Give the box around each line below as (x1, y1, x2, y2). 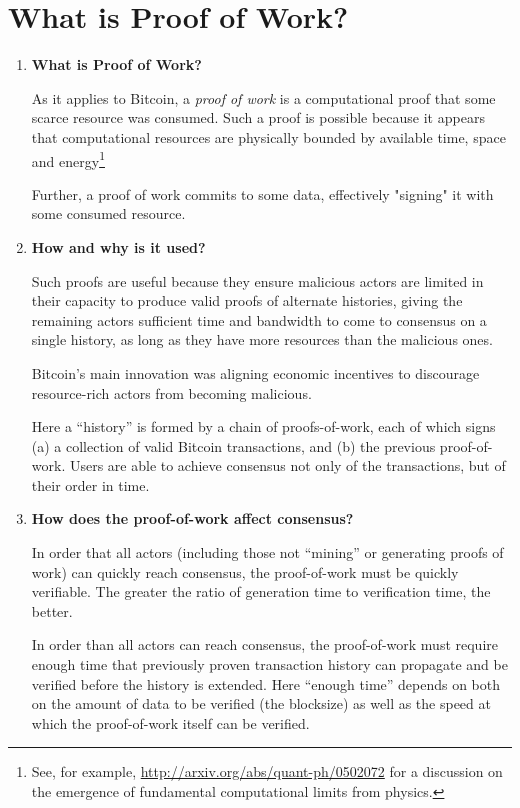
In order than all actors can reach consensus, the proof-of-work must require (31, 634, 498, 655)
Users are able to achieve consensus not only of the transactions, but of (69, 455, 506, 476)
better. (31, 600, 73, 621)
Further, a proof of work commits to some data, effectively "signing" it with (31, 183, 494, 204)
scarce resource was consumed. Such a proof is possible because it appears (31, 107, 485, 128)
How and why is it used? (31, 236, 206, 257)
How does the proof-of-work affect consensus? (31, 508, 354, 529)
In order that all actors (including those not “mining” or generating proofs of (31, 542, 504, 563)
